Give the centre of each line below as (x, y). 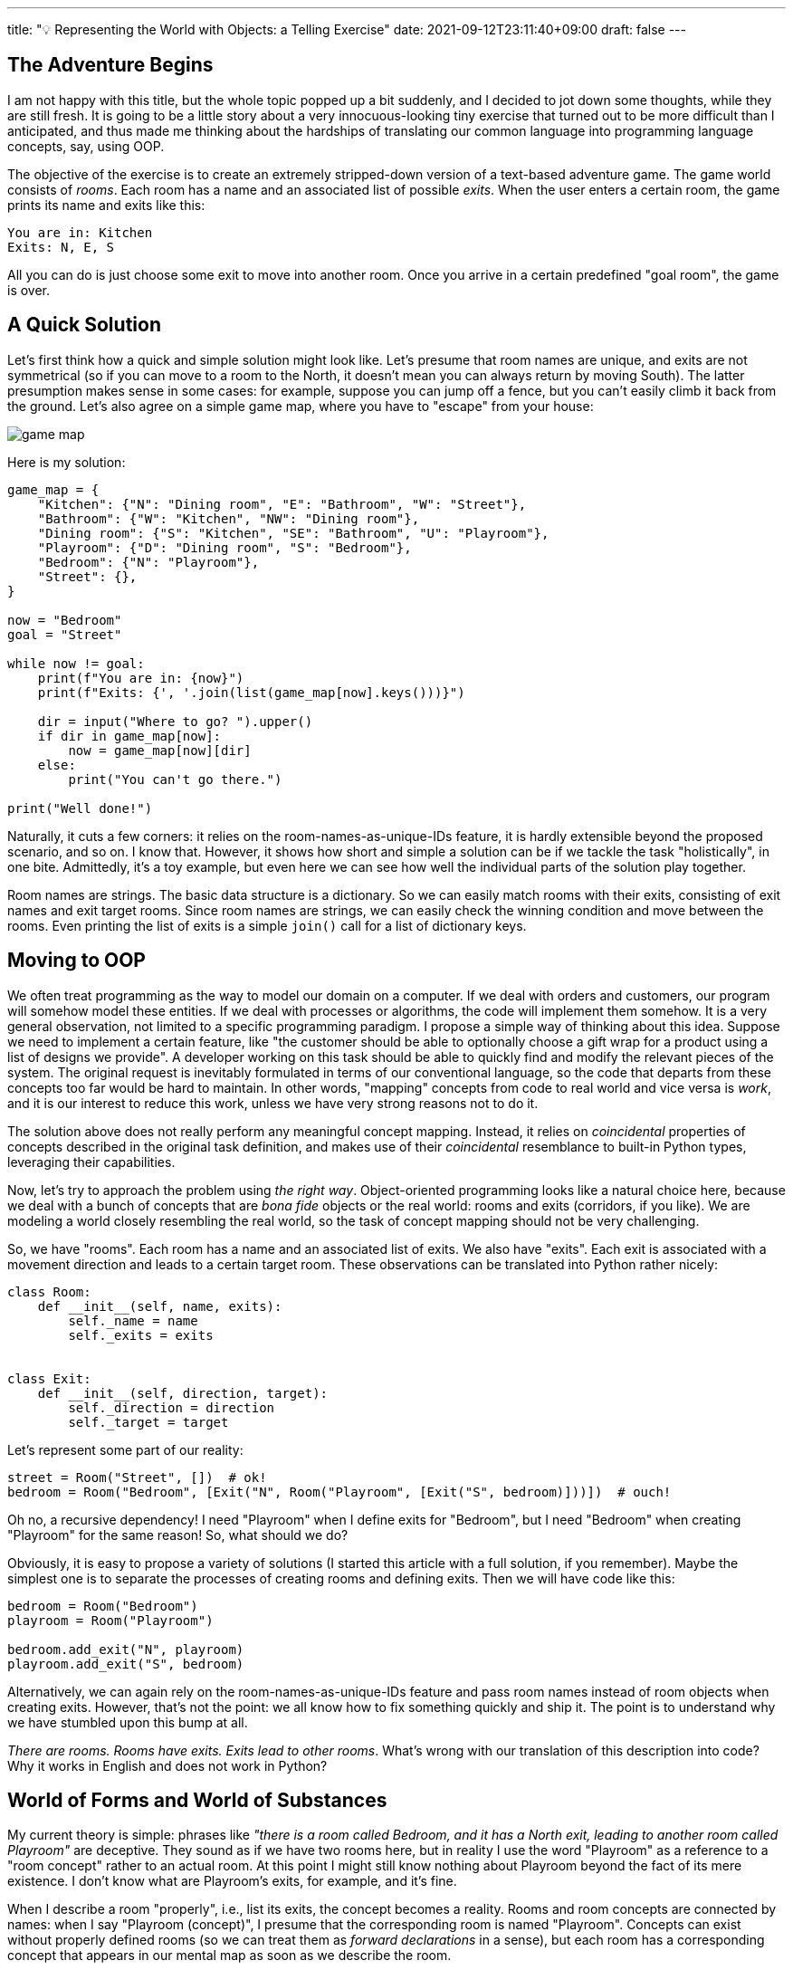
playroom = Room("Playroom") (110, 1620)
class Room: (49, 1291)
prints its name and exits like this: (106, 205)
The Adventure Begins (110, 65)
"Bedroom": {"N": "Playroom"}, (148, 562)
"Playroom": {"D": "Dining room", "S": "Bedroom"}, (225, 547)
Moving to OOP (76, 961)
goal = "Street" (65, 634)
